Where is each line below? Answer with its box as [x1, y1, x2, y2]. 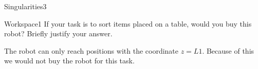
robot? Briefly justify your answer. [4, 28, 113, 39]
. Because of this [202, 45, 254, 56]
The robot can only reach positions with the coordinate [4, 45, 179, 56]
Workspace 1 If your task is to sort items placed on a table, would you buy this [4, 18, 252, 29]
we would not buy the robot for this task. [4, 55, 135, 66]
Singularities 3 [4, 1, 47, 11]
